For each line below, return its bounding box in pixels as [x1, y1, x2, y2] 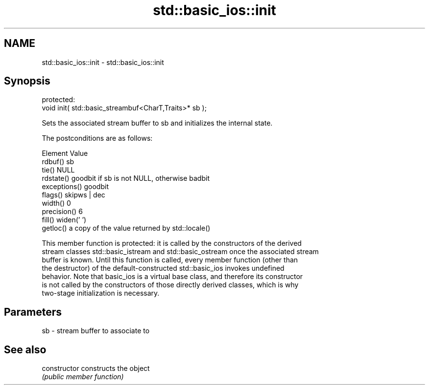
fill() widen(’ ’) [42, 216, 87, 224]
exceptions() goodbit [42, 182, 109, 191]
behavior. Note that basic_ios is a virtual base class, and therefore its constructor [42, 272, 303, 281]
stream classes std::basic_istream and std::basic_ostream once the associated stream [42, 247, 319, 256]
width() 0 [42, 199, 71, 208]
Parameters [4, 305, 62, 318]
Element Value [42, 149, 88, 158]
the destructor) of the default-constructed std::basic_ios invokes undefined [42, 264, 285, 273]
